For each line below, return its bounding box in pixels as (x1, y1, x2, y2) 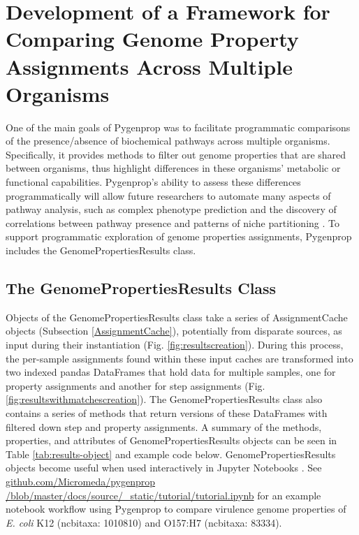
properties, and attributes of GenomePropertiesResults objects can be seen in (6, 433, 337, 448)
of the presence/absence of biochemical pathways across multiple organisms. (6, 133, 330, 148)
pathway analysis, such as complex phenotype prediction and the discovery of (6, 202, 337, 217)
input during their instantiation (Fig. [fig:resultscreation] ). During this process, (6, 337, 344, 352)
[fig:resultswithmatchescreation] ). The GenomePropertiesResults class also (6, 392, 323, 406)
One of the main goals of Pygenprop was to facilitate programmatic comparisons (6, 119, 351, 134)
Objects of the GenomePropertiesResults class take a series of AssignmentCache (6, 309, 348, 324)
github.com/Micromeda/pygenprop (6, 474, 156, 488)
